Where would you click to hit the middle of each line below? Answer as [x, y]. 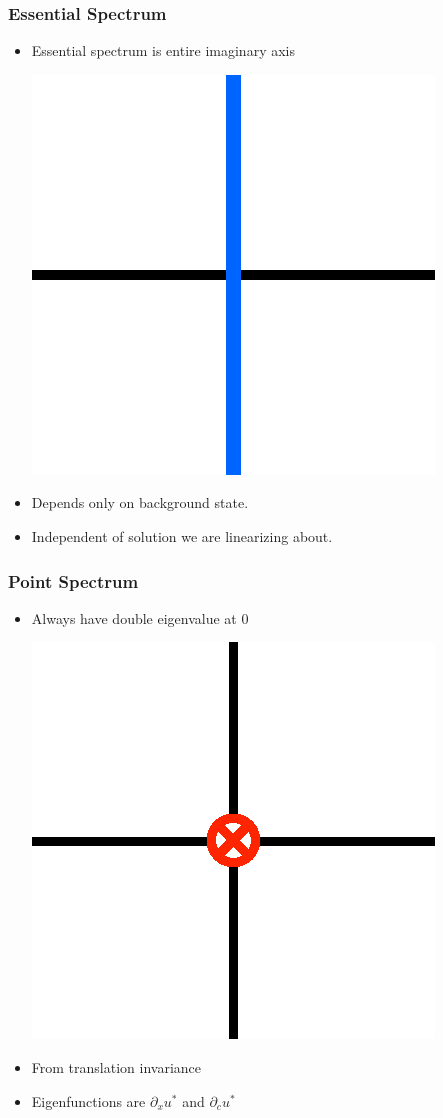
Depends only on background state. [140, 502]
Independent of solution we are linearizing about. [182, 536]
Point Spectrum [73, 580]
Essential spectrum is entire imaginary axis [163, 50]
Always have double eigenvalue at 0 [140, 617]
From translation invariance [116, 1067]
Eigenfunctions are [88, 1100]
